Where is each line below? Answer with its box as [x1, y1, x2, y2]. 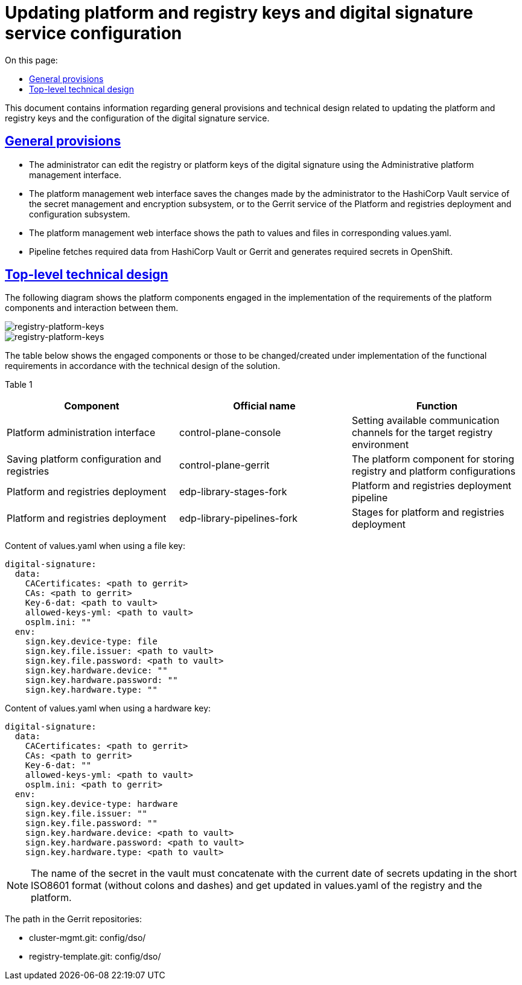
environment [351, 438, 409, 451]
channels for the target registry [351, 426, 493, 439]
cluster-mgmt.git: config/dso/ [29, 932, 146, 943]
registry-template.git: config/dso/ [29, 951, 161, 962]
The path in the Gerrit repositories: [5, 914, 142, 925]
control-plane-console [179, 426, 281, 439]
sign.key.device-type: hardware [25, 799, 178, 809]
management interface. [29, 169, 121, 180]
